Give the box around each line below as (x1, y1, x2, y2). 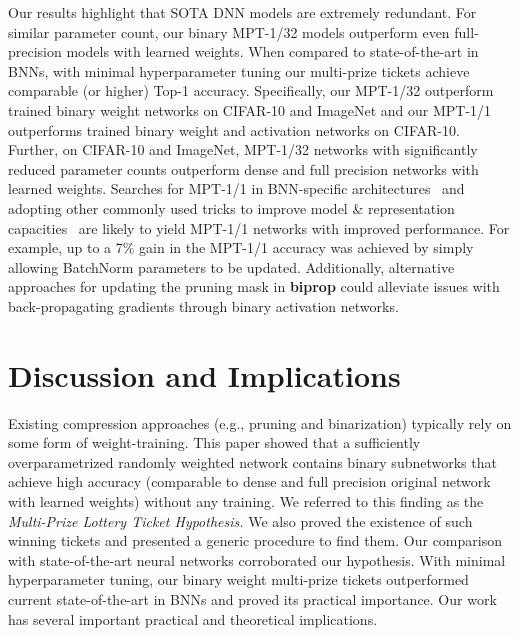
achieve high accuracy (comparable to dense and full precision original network (8, 471, 491, 492)
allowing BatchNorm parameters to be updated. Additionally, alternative (8, 256, 455, 277)
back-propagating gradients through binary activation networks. (8, 295, 399, 316)
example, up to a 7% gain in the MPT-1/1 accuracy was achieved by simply (8, 237, 474, 258)
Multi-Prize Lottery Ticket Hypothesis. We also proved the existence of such (8, 510, 473, 531)
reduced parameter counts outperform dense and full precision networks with (8, 158, 479, 179)
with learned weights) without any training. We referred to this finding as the (8, 491, 484, 511)
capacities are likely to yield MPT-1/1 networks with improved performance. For (8, 217, 510, 238)
